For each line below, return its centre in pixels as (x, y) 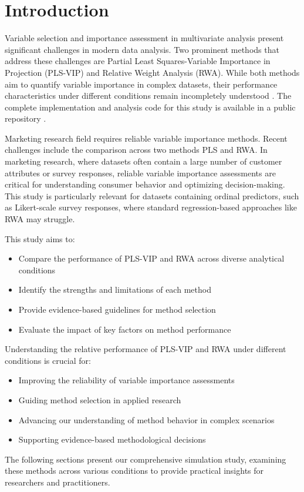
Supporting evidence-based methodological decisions (112, 439)
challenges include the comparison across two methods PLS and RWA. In (136, 150)
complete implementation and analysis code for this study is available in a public (150, 107)
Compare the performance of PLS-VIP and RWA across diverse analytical (151, 258)
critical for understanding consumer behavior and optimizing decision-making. (145, 184)
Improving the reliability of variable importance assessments (126, 380)
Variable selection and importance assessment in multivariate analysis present (144, 38)
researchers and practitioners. (58, 482)
